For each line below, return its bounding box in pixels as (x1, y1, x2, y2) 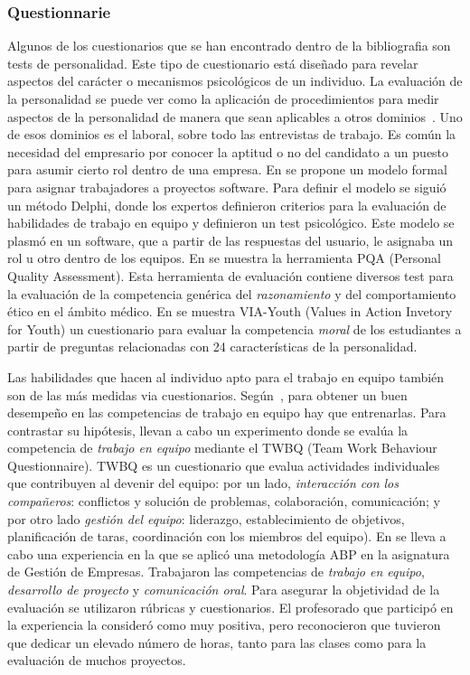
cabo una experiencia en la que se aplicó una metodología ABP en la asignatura (7, 544, 450, 563)
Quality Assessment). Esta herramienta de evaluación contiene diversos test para (7, 266, 454, 285)
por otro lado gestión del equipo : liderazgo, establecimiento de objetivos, (7, 509, 405, 528)
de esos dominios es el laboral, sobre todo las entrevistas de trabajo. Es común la (7, 125, 456, 144)
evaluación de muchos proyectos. (7, 651, 186, 670)
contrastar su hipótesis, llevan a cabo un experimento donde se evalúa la (7, 420, 409, 439)
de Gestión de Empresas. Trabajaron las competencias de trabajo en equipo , (7, 562, 425, 581)
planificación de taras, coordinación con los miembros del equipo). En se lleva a (7, 527, 446, 546)
